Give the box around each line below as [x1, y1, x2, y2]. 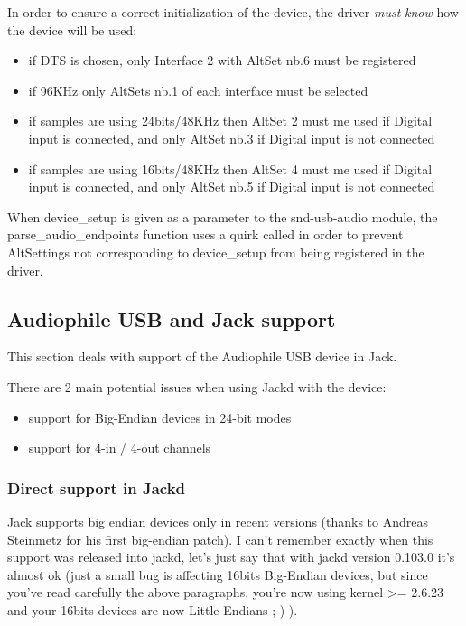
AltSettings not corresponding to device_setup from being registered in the [7, 242, 424, 261]
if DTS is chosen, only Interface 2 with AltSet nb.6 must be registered [28, 51, 416, 70]
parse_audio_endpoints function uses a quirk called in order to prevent [7, 225, 404, 244]
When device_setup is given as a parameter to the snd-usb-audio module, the [7, 207, 438, 226]
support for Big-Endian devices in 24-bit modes [28, 407, 292, 426]
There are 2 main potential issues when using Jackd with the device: [7, 377, 387, 396]
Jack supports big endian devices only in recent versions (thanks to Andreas [7, 511, 429, 530]
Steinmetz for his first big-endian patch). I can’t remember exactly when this [7, 529, 433, 548]
